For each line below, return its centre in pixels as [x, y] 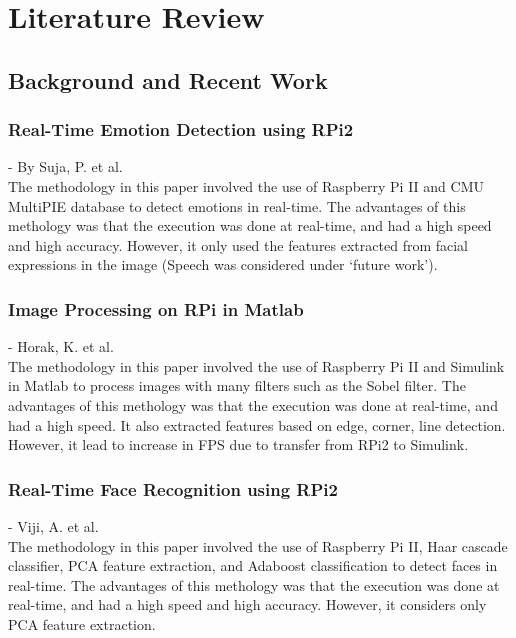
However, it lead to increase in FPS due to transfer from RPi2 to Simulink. [238, 444]
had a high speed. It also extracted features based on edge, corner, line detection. [257, 424]
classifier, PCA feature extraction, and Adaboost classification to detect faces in [253, 565]
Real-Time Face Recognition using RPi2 [173, 488]
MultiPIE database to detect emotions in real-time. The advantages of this [237, 205]
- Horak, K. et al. [61, 346]
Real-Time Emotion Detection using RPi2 [181, 129]
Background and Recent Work [168, 79]
